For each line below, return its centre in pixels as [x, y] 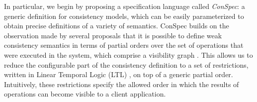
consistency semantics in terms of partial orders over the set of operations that [124, 45]
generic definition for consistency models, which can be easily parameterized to [124, 16]
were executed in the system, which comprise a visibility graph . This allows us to [128, 54]
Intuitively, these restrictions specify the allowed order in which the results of [122, 84]
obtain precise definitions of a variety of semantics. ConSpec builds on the [117, 26]
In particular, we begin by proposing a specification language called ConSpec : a [125, 6]
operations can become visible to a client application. [85, 94]
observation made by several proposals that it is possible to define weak [113, 35]
